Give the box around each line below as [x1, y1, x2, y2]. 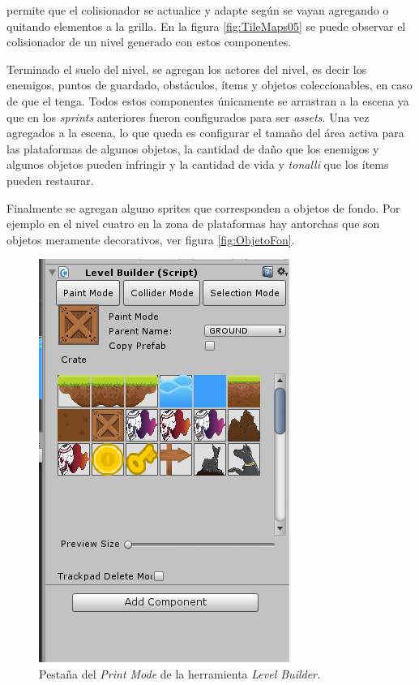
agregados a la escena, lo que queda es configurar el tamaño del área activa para [6, 124, 404, 141]
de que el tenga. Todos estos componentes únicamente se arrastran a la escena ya [6, 92, 409, 109]
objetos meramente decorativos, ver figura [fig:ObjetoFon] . [6, 230, 295, 248]
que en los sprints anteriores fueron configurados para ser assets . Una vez [6, 108, 370, 125]
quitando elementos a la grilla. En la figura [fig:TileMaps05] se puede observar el [6, 17, 406, 34]
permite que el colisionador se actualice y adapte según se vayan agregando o [6, 2, 389, 18]
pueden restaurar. [6, 171, 94, 188]
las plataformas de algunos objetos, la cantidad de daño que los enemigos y [6, 140, 379, 157]
